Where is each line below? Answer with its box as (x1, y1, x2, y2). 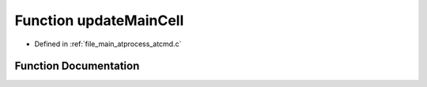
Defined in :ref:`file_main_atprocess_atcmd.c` (34, 39, 182, 49)
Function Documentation (14, 60, 140, 73)
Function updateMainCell (14, 12, 184, 29)
